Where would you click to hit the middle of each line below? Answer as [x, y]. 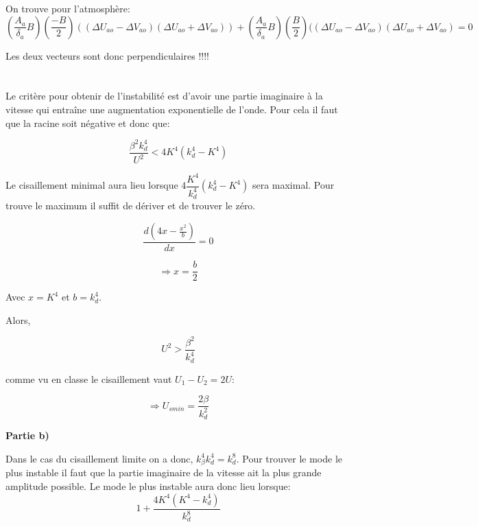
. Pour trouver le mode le [289, 458]
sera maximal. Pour [293, 185]
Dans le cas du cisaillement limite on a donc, [99, 458]
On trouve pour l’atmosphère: [68, 8]
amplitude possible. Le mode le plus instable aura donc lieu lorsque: [148, 486]
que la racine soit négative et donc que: [88, 122]
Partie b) [27, 435]
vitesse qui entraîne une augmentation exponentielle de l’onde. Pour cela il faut [172, 109]
